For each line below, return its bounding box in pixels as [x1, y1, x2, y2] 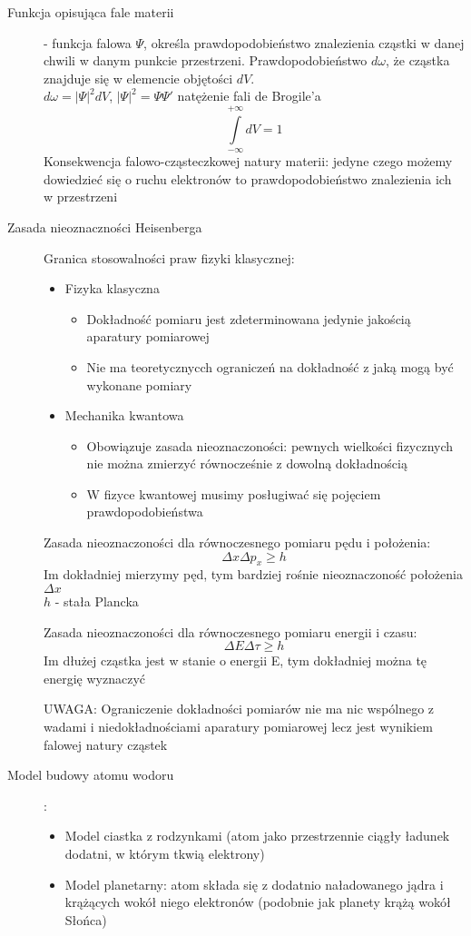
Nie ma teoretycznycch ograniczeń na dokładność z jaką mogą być [86, 357, 454, 376]
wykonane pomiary [86, 375, 192, 394]
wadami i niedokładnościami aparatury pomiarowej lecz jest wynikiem [44, 717, 433, 736]
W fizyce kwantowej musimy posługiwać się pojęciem [86, 484, 381, 503]
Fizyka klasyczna [64, 279, 160, 298]
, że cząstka [385, 51, 450, 70]
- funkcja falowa [44, 33, 132, 52]
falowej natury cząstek [44, 734, 168, 754]
